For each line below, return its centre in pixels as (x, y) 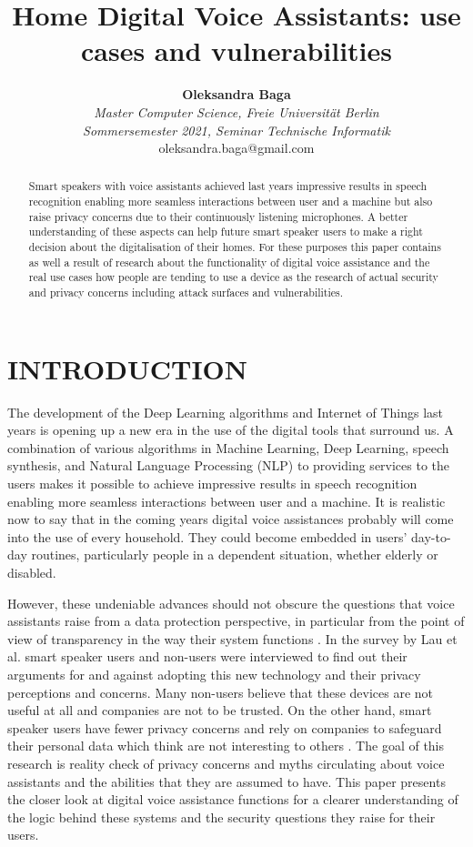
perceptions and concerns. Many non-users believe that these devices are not (221, 692)
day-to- (431, 536)
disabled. (32, 573)
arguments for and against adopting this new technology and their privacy (214, 674)
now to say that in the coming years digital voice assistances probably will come (231, 519)
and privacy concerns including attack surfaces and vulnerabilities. (186, 292)
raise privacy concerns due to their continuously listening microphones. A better (218, 216)
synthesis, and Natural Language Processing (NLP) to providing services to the (229, 465)
